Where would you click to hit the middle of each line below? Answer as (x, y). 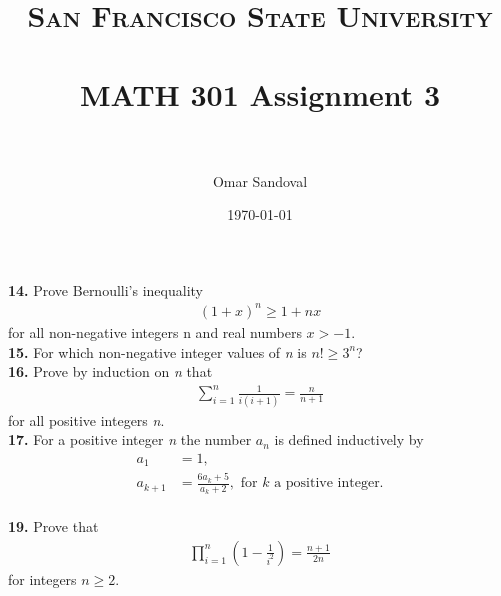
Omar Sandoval (260, 180)
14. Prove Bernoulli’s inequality (105, 289)
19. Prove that (53, 526)
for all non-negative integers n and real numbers (155, 332)
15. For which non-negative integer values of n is (157, 351)
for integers (42, 578)
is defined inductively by (349, 439)
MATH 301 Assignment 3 (260, 93)
